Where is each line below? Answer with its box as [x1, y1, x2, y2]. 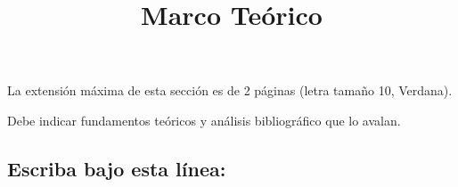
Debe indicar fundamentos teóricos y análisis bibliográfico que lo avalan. [7, 110, 401, 129]
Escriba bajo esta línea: [7, 154, 226, 182]
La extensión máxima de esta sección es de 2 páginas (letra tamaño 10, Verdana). [7, 81, 453, 100]
